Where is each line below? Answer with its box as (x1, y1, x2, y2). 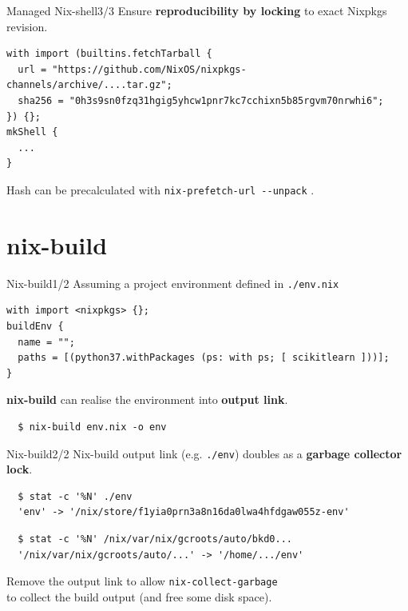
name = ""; (18, 336, 75, 348)
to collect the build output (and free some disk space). (6, 588, 272, 605)
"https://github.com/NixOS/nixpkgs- (52, 63, 247, 75)
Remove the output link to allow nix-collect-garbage (6, 573, 278, 589)
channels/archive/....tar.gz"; (6, 79, 172, 91)
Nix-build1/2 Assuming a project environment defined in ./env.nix (6, 274, 339, 291)
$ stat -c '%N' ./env (18, 490, 133, 502)
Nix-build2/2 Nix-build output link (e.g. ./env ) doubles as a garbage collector (6, 445, 402, 461)
